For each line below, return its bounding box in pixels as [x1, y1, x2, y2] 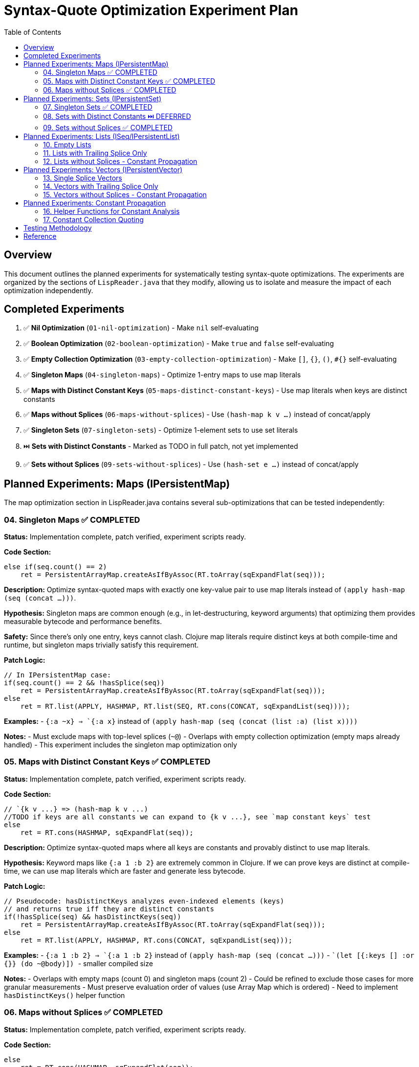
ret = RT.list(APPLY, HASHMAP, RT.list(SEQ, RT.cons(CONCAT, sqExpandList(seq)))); [20, 702, 351, 711]
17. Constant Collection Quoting [43, 215, 144, 224]
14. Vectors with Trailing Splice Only [43, 182, 158, 190]
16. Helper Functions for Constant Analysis [43, 207, 180, 215]
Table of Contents [4, 27, 62, 36]
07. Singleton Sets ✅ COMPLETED [43, 102, 153, 111]
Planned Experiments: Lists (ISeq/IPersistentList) [23, 132, 180, 140]
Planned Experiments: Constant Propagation [23, 198, 166, 207]
